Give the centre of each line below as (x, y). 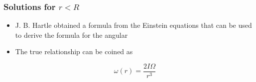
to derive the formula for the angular (71, 35)
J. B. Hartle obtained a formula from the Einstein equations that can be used (133, 25)
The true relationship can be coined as (74, 51)
